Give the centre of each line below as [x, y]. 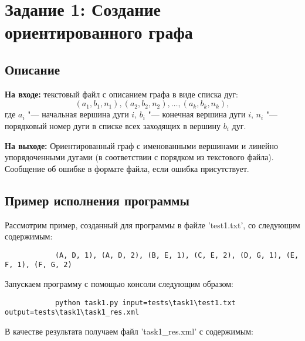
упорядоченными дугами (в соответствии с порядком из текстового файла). [139, 157]
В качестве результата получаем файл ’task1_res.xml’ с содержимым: [129, 331]
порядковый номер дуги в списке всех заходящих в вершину [113, 125]
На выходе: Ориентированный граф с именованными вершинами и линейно [142, 145]
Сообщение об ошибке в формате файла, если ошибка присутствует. [127, 168]
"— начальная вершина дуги [78, 114]
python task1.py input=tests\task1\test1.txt [145, 303]
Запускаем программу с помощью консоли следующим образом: [119, 284]
